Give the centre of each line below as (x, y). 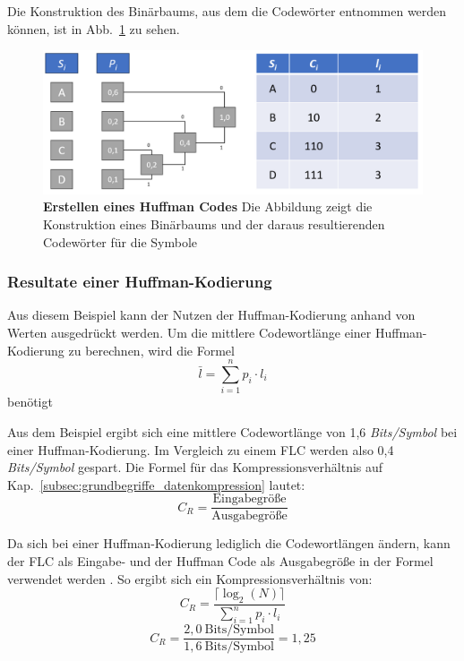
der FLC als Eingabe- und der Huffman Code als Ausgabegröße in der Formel (220, 560)
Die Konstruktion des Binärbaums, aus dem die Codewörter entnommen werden (227, 11)
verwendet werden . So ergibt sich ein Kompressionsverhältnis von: (190, 578)
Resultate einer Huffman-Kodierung (140, 282)
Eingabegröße (249, 499)
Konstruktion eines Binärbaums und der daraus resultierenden (214, 224)
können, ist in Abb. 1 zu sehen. (94, 28)
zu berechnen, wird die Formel (151, 350)
